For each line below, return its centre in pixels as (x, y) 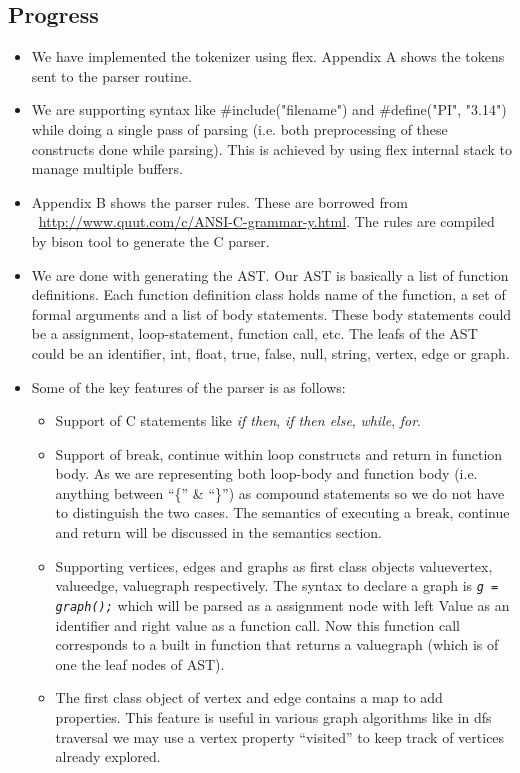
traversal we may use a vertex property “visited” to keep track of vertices (280, 736)
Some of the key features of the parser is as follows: (188, 386)
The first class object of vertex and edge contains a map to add (249, 697)
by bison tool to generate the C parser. (150, 240)
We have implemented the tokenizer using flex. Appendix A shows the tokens (268, 56)
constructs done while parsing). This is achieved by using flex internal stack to (271, 148)
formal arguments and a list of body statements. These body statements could (271, 313)
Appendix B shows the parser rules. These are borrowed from (219, 201)
